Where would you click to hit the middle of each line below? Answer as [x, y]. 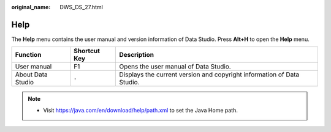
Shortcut [87, 51]
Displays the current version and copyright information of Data [209, 75]
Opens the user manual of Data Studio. [175, 67]
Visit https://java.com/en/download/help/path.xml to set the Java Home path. [141, 110]
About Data [32, 75]
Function [28, 55]
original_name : [31, 7]
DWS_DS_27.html [82, 7]
